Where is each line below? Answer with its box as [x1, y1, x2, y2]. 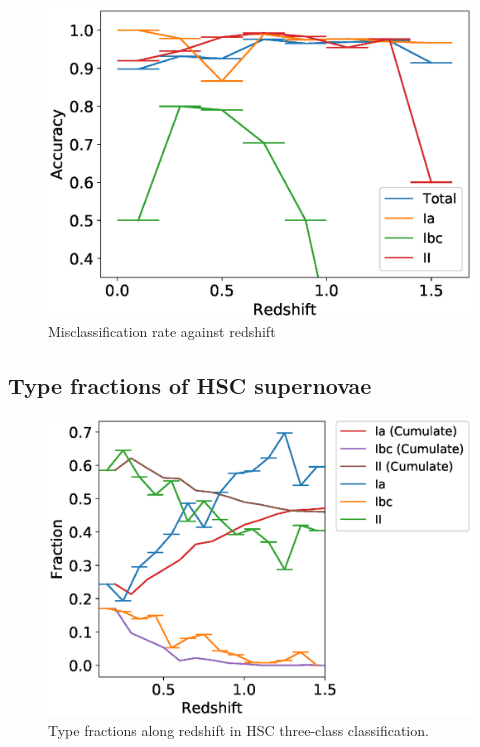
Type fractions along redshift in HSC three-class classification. [48, 719, 429, 740]
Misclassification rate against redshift [48, 321, 276, 342]
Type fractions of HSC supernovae [8, 370, 372, 401]
